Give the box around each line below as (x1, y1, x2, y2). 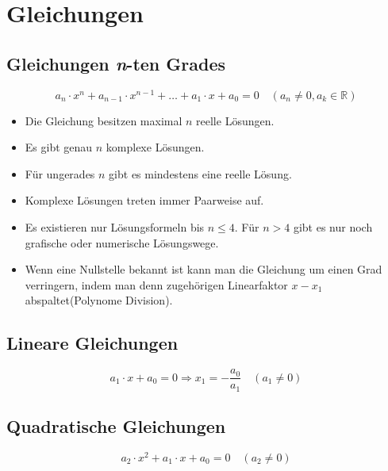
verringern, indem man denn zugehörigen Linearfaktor (25, 276, 288, 293)
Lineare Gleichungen (6, 331, 179, 355)
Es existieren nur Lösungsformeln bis (25, 219, 205, 235)
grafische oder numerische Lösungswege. (25, 234, 219, 251)
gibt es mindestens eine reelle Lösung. (109, 165, 292, 182)
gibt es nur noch (293, 219, 373, 235)
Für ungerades (25, 165, 95, 182)
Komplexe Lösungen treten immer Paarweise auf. (25, 192, 264, 209)
